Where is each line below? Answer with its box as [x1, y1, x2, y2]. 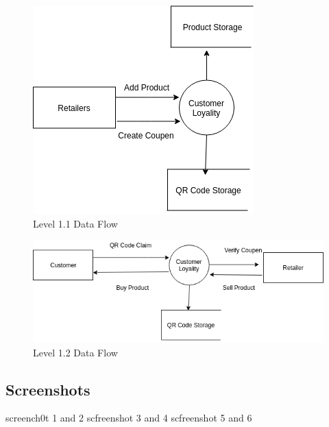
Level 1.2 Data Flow [33, 345, 118, 359]
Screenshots [5, 378, 90, 400]
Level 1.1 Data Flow [33, 216, 118, 230]
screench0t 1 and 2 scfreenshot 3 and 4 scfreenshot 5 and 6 [5, 411, 252, 425]
